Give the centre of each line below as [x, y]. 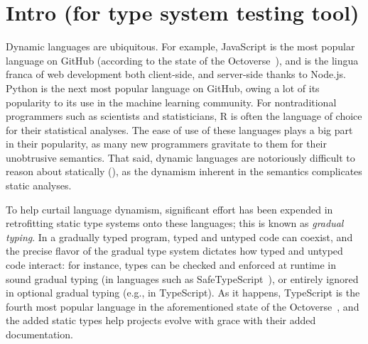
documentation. [39, 334]
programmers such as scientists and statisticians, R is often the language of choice [184, 116]
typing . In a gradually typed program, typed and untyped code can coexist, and [179, 237]
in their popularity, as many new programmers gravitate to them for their [166, 144]
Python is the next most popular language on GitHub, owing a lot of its [163, 88]
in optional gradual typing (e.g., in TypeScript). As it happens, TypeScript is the [183, 293]
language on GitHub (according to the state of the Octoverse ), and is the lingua [182, 60]
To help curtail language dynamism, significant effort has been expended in [169, 209]
